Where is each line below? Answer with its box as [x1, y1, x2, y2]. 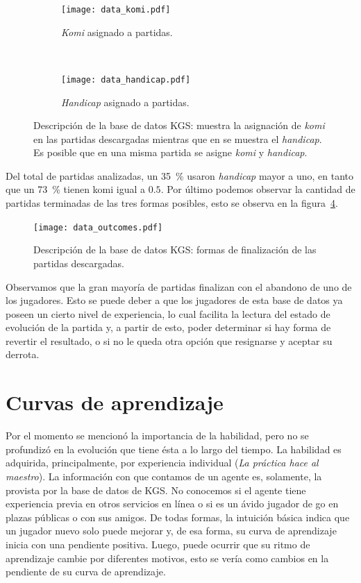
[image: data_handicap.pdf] [61, 74, 191, 85]
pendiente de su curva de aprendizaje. [6, 564, 166, 579]
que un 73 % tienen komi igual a [6, 182, 146, 196]
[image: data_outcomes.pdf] [33, 222, 163, 233]
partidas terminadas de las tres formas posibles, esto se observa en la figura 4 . [6, 196, 338, 210]
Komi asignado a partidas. [61, 24, 173, 39]
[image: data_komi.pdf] [61, 5, 171, 15]
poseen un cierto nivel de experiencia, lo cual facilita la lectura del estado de [6, 306, 330, 321]
